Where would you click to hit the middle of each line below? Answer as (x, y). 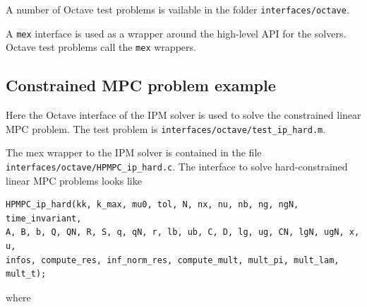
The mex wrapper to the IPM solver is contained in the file (134, 152)
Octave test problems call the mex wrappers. (101, 47)
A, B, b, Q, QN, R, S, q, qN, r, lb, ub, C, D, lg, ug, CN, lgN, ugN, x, (183, 232)
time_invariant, (44, 218)
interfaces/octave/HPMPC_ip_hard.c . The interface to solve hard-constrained (177, 167)
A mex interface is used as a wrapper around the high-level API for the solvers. (176, 33)
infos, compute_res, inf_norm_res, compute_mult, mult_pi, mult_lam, (173, 260)
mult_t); (26, 274)
